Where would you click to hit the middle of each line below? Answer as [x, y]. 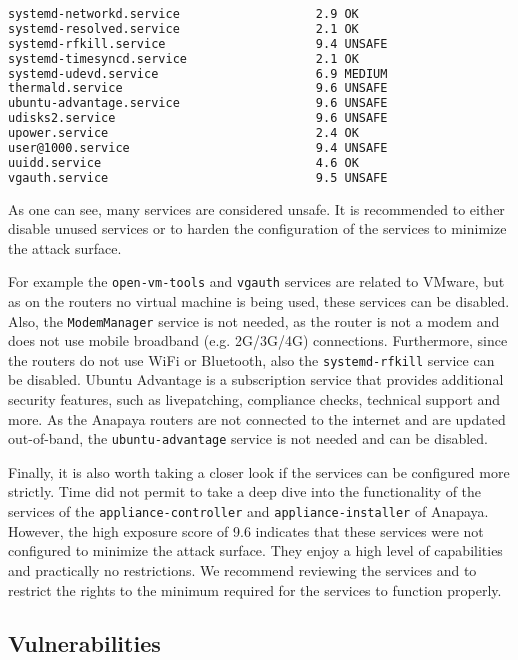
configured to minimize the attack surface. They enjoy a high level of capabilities [255, 550]
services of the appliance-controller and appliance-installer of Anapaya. [248, 511]
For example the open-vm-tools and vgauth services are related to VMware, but [256, 281]
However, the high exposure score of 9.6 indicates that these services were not [246, 530]
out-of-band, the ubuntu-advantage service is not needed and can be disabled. [248, 438]
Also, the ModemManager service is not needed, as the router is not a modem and [254, 320]
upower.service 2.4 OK [183, 133]
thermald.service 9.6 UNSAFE [198, 88]
